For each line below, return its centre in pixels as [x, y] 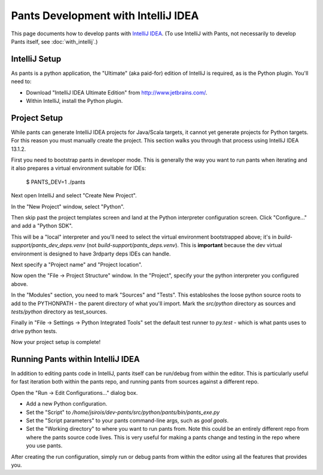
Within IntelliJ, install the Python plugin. [74, 101]
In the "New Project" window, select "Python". [68, 206]
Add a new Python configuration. [67, 404]
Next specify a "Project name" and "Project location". [77, 264]
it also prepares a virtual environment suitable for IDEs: [79, 168]
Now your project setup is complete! [56, 342]
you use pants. [44, 446]
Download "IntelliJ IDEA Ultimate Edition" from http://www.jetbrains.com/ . [117, 92]
